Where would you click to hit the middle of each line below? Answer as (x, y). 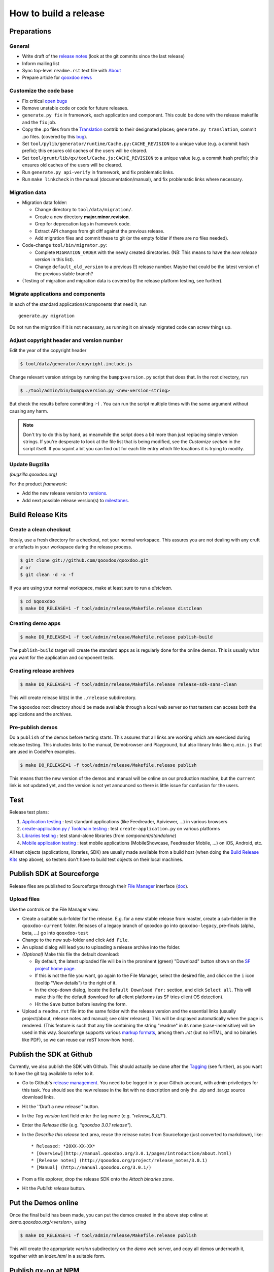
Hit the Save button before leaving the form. (81, 1004)
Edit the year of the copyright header (48, 351)
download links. (39, 1097)
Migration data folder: (45, 203)
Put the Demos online (44, 1203)
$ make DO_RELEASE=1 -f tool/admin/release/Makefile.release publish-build (116, 637)
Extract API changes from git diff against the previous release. (100, 231)
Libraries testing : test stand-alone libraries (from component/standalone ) (99, 836)
